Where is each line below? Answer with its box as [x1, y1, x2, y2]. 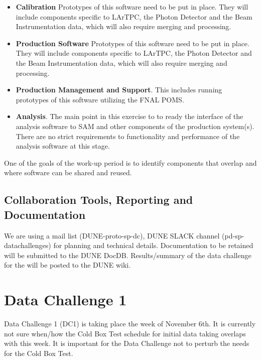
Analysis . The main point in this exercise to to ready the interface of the [16, 111, 243, 122]
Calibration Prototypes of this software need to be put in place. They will [16, 2, 248, 12]
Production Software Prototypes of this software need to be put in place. [16, 38, 249, 48]
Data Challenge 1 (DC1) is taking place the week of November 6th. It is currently [4, 318, 256, 328]
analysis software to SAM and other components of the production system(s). [16, 121, 254, 131]
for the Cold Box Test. [4, 347, 73, 358]
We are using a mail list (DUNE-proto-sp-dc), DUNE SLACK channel [4, 230, 220, 241]
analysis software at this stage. [16, 141, 110, 151]
